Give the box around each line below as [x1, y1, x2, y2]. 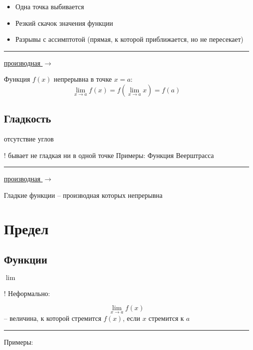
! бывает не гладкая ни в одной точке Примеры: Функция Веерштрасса [4, 150, 214, 160]
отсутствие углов [4, 134, 54, 144]
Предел [4, 218, 49, 238]
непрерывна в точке [54, 74, 112, 84]
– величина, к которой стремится [4, 313, 102, 323]
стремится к [148, 313, 184, 323]
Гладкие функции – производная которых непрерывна [4, 190, 163, 200]
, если [123, 313, 140, 323]
